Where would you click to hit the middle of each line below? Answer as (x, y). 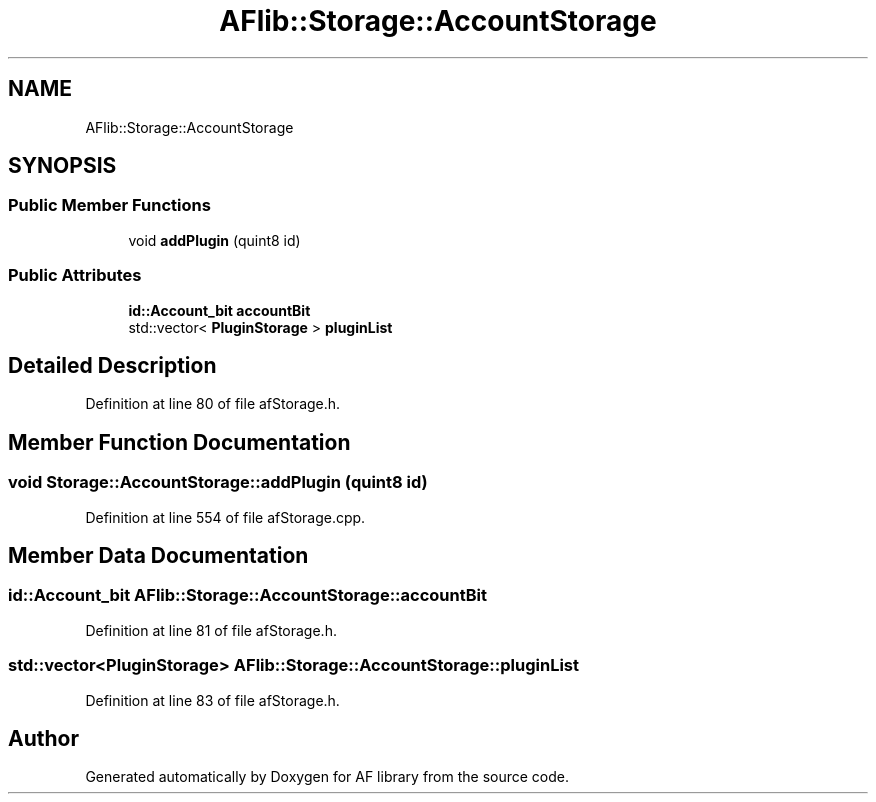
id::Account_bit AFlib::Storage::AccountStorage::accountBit (247, 595)
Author (43, 739)
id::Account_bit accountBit (219, 310)
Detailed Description (112, 365)
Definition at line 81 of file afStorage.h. (211, 630)
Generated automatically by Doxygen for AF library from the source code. (327, 777)
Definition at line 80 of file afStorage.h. (213, 404)
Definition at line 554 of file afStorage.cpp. (225, 517)
